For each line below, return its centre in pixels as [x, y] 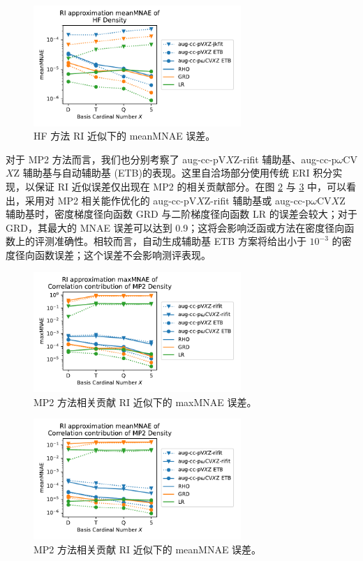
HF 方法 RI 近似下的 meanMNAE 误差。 [125, 136]
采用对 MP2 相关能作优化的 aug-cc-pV [111, 200]
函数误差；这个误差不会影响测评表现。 [123, 255]
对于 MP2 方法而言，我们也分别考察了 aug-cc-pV [116, 159]
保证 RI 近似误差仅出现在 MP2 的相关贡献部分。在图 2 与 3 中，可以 [191, 187]
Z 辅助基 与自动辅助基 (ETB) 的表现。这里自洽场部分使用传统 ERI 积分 [173, 173]
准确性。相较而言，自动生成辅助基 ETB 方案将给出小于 [180, 241]
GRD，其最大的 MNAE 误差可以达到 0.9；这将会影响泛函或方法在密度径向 [175, 227]
